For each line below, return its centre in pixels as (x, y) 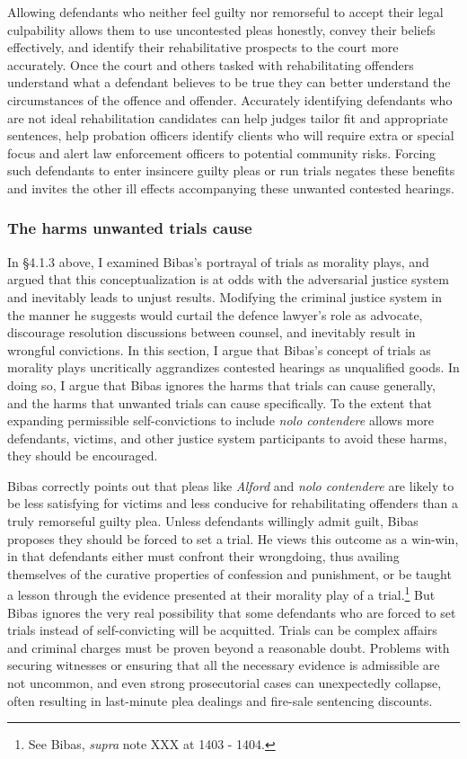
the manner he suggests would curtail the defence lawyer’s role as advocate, (215, 314)
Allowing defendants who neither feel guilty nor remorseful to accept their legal (225, 12)
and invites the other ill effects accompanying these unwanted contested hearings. (231, 188)
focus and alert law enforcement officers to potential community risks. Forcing (222, 152)
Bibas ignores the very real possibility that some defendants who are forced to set (232, 612)
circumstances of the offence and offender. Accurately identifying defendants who (230, 99)
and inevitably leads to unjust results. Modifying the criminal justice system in (225, 296)
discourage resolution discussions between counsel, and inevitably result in (211, 332)
